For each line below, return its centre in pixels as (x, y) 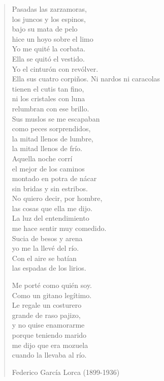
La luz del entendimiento (51, 218)
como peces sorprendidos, (51, 128)
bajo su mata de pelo (45, 29)
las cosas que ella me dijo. (52, 208)
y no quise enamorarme (48, 325)
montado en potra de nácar (54, 178)
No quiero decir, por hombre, (57, 198)
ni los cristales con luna (48, 98)
